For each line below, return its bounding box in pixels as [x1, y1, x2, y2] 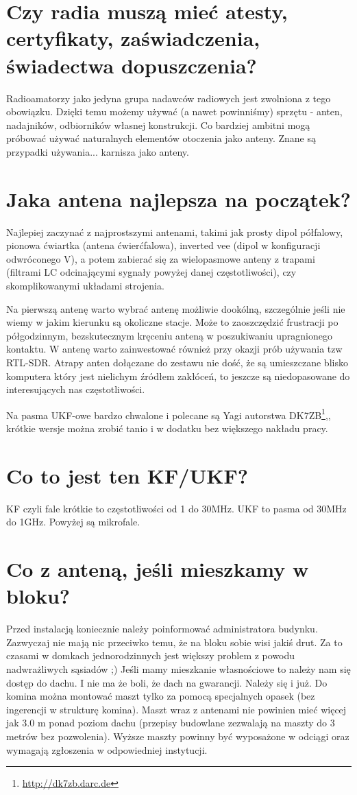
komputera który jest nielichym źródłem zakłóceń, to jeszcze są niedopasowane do [6, 368, 350, 383]
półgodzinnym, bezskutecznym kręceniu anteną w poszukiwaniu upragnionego [6, 328, 332, 342]
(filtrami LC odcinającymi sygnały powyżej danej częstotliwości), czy [6, 265, 297, 279]
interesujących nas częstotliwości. [6, 382, 145, 396]
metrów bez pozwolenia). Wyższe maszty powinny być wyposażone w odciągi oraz [6, 728, 349, 743]
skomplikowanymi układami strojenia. [6, 278, 164, 292]
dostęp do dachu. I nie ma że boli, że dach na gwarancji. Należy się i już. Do [6, 675, 328, 689]
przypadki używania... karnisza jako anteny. [6, 144, 189, 158]
